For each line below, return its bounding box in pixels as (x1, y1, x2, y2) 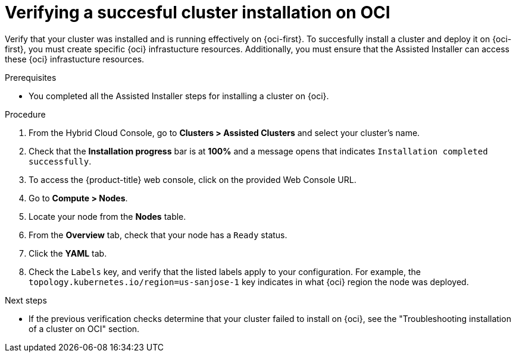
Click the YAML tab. (29, 248, 107, 258)
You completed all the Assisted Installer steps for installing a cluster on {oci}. (29, 90, 329, 101)
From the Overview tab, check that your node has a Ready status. (29, 229, 287, 240)
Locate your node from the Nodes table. (29, 211, 186, 222)
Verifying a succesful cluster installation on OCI (5, 2, 390, 23)
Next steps (5, 295, 47, 305)
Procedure (5, 109, 46, 119)
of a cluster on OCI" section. (29, 323, 140, 334)
